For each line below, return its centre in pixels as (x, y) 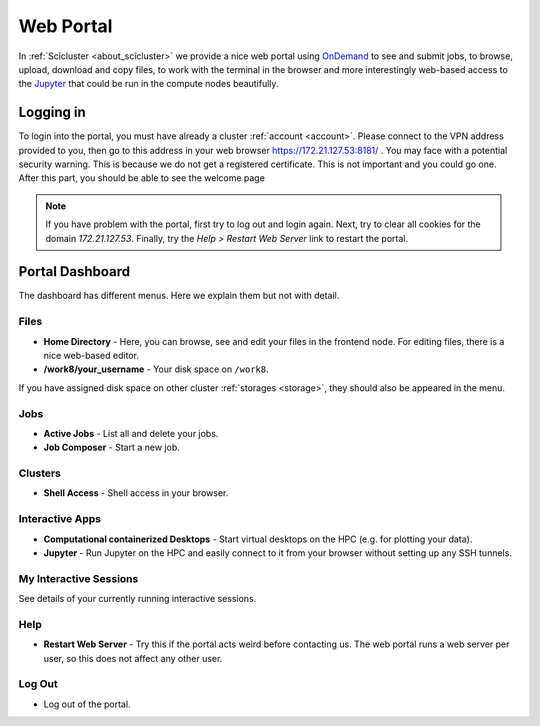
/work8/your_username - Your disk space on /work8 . (156, 369)
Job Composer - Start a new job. (111, 447)
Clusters (40, 473)
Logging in (52, 112)
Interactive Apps (60, 519)
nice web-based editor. (91, 356)
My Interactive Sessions (78, 578)
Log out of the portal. (87, 704)
